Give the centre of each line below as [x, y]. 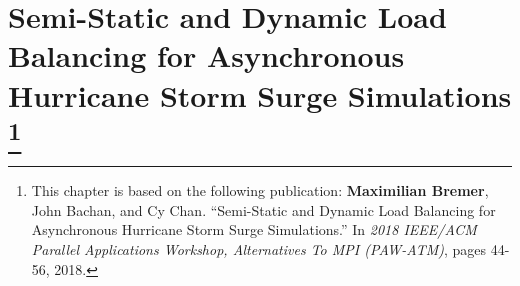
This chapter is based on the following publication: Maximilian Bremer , [260, 190]
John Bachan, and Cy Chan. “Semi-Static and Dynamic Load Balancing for [263, 209]
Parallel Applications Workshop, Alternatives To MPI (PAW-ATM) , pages [259, 248]
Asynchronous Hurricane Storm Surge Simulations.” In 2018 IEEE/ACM [254, 229]
